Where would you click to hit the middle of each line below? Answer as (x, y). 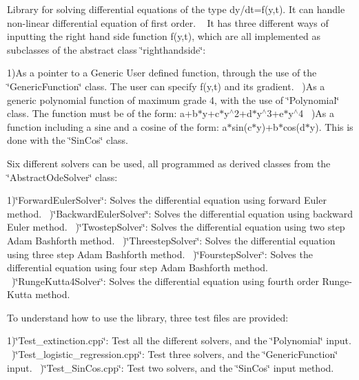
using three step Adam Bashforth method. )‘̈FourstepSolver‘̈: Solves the (160, 254)
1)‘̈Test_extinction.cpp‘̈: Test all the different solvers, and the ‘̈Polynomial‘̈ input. (179, 340)
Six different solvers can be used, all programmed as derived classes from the (169, 163)
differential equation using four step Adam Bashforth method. (137, 267)
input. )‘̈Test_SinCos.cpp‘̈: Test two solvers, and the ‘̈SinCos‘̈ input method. (171, 367)
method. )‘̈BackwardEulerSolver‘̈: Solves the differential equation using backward (180, 213)
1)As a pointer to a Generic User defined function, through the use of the (162, 73)
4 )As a (317, 113)
